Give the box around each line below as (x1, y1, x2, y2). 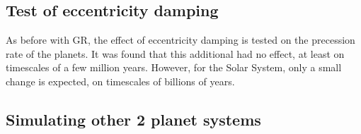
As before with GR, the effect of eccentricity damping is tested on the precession (6, 32, 355, 47)
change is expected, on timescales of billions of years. (6, 73, 235, 88)
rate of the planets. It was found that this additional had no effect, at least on (6, 46, 345, 61)
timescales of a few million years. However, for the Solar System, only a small (6, 60, 342, 75)
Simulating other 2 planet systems (6, 108, 261, 130)
